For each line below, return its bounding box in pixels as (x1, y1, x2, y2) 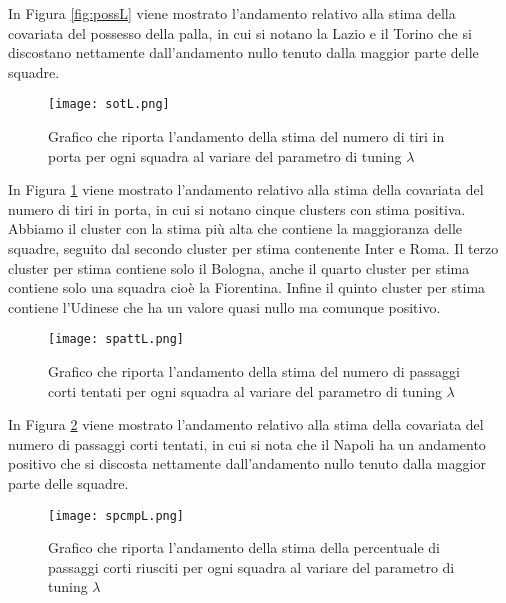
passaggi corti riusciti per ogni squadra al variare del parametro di (48, 556, 455, 577)
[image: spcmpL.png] (48, 508, 185, 523)
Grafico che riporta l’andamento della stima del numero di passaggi (48, 361, 460, 382)
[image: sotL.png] (48, 97, 170, 112)
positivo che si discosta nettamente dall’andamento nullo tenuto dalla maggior (8, 453, 486, 474)
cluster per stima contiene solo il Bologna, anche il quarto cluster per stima (8, 257, 470, 278)
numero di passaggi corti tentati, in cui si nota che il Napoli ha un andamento (8, 433, 486, 454)
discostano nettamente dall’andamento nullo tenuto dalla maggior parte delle (8, 42, 479, 63)
